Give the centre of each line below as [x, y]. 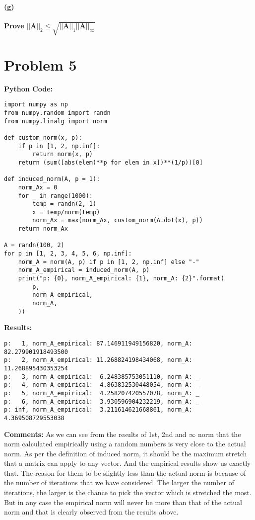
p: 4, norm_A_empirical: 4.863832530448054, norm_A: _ [102, 385]
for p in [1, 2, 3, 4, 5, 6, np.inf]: [68, 254]
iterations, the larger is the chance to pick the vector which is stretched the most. [128, 492]
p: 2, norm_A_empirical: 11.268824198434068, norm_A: [98, 360]
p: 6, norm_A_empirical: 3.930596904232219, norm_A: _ [102, 401]
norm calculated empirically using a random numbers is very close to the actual [125, 444]
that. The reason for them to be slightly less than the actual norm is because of [125, 473]
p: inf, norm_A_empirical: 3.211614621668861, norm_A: [98, 410]
